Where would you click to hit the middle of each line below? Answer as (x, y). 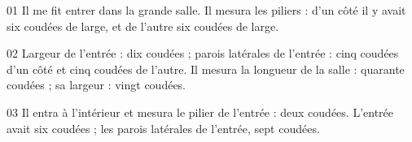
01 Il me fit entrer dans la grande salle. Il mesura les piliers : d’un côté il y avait (206, 10)
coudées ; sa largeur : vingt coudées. (96, 85)
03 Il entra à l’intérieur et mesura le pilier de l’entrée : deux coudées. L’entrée (200, 112)
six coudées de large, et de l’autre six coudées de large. (143, 26)
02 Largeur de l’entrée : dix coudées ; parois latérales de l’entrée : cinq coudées (203, 53)
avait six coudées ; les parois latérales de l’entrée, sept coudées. (163, 128)
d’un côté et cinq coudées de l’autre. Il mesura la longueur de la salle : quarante (206, 69)
